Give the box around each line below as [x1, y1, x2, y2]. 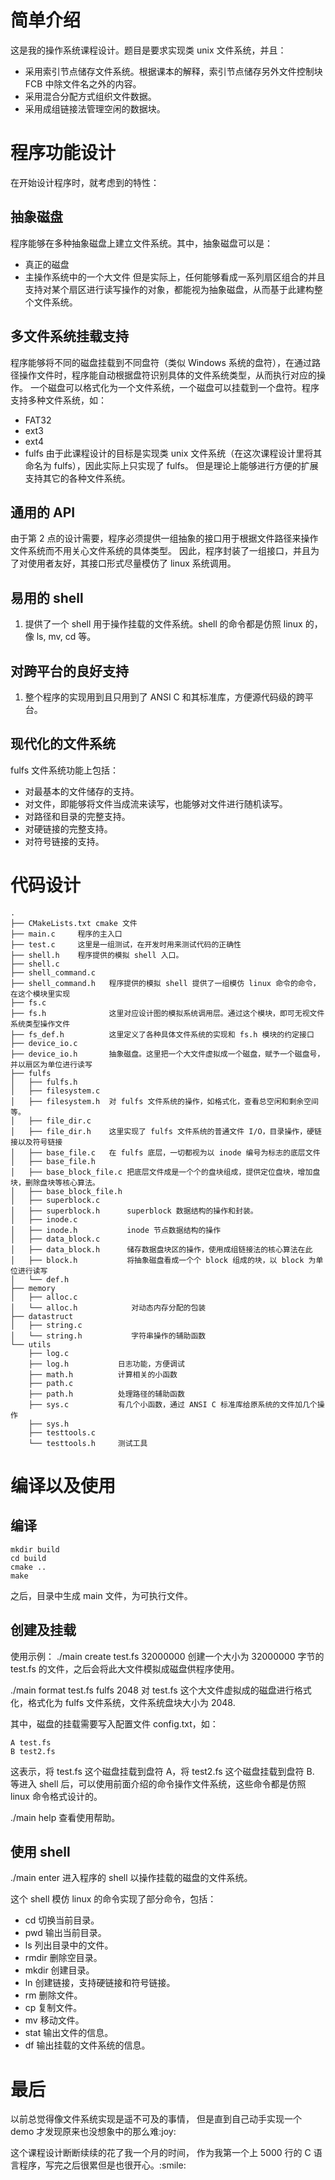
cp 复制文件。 [24, 2002, 83, 2014]
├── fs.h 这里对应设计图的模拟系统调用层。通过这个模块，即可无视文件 [10, 1008, 325, 1018]
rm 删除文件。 [24, 1989, 83, 2001]
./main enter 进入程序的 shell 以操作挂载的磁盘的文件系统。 [10, 1872, 253, 1884]
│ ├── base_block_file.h [10, 1186, 123, 1196]
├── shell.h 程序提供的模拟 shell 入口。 [10, 950, 184, 960]
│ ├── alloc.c [10, 1292, 78, 1302]
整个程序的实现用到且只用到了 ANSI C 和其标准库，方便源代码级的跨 [24, 691, 305, 703]
